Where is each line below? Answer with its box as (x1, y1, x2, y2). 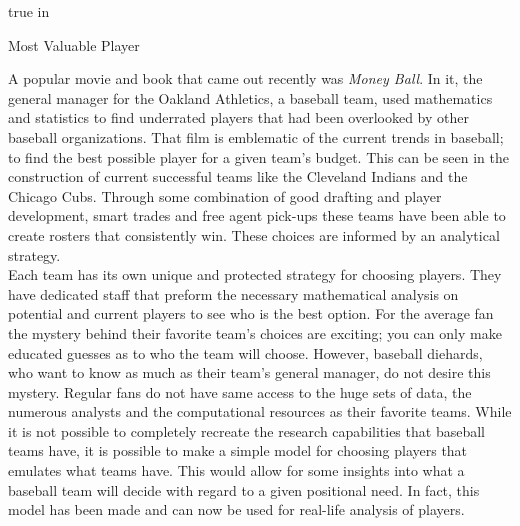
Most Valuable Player (8, 34, 140, 55)
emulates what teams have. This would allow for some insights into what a (8, 460, 465, 481)
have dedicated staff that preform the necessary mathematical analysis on (8, 283, 459, 304)
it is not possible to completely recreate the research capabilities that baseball (8, 420, 485, 441)
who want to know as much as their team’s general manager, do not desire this (8, 362, 491, 383)
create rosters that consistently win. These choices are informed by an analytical (8, 224, 500, 245)
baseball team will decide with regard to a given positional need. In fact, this (8, 479, 480, 500)
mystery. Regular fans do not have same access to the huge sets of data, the (8, 381, 472, 402)
